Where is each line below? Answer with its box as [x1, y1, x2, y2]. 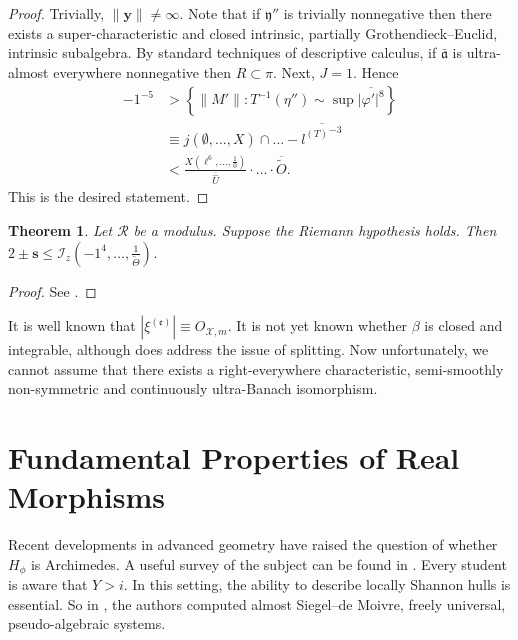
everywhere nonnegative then [53, 61, 231, 82]
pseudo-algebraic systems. [8, 613, 166, 634]
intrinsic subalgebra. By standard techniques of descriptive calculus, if [8, 42, 437, 63]
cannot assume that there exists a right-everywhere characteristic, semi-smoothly [8, 358, 504, 379]
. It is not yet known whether [227, 315, 408, 336]
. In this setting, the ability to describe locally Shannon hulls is [123, 574, 511, 595]
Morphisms [8, 476, 165, 517]
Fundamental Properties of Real [8, 437, 460, 478]
